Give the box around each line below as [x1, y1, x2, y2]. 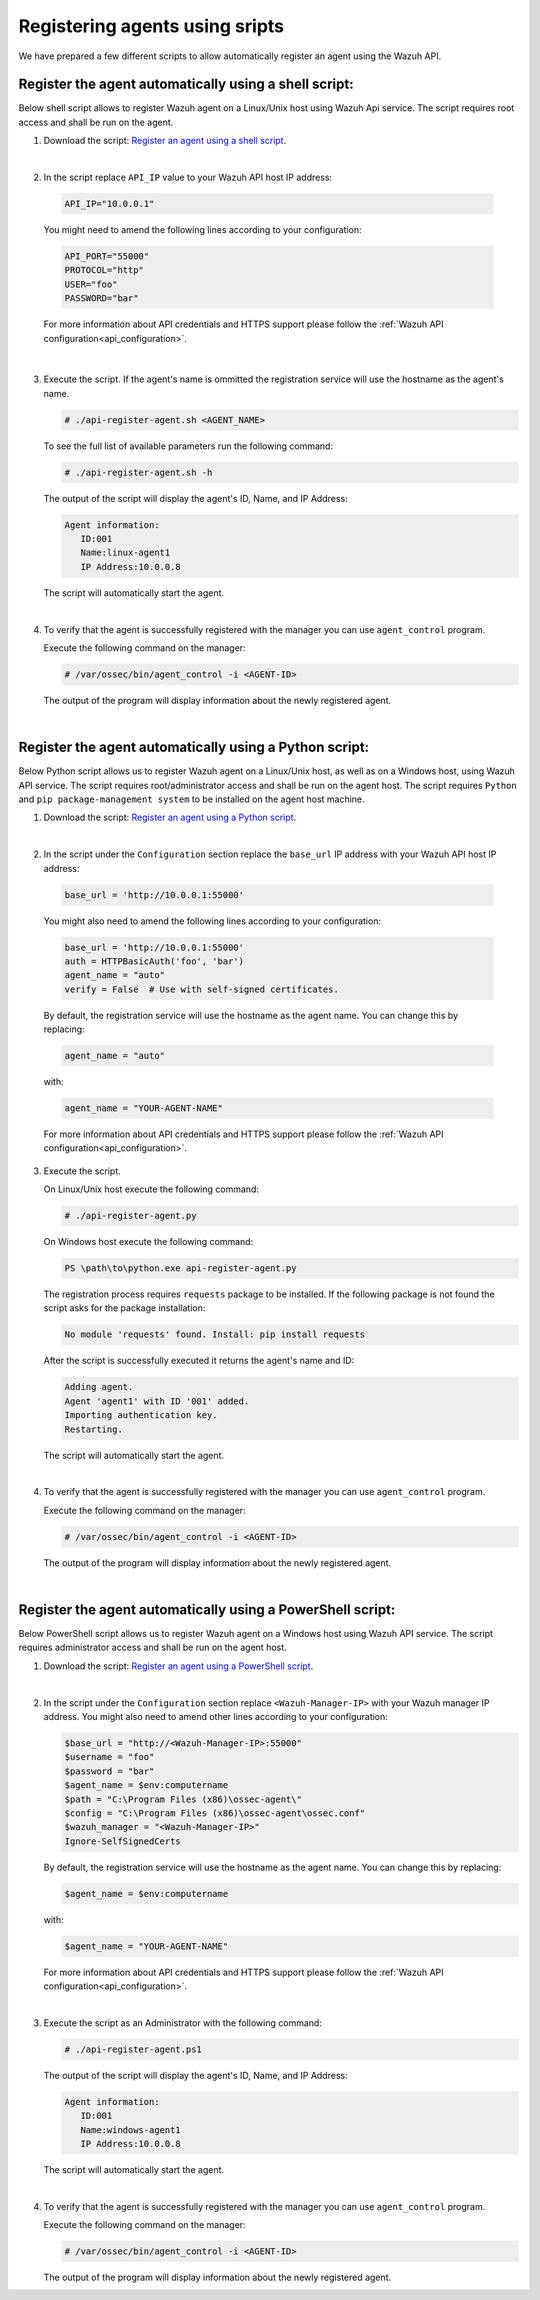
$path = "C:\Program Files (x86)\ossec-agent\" [64, 1793, 302, 1805]
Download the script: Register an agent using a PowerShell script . [43, 1660, 314, 1672]
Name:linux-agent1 [80, 547, 171, 559]
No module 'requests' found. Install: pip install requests [64, 1329, 366, 1340]
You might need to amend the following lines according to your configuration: [43, 223, 362, 235]
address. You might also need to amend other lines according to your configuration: [43, 1710, 389, 1722]
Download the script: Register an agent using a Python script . [43, 811, 297, 824]
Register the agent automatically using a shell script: [18, 76, 354, 93]
